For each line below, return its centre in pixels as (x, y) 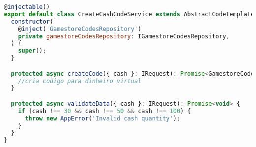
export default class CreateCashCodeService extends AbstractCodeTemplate (129, 14)
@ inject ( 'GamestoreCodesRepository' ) (80, 29)
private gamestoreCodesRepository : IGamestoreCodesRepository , (124, 36)
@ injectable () (27, 7)
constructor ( (32, 21)
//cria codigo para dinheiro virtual (80, 81)
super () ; (32, 51)
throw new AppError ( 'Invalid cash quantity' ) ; (103, 118)
